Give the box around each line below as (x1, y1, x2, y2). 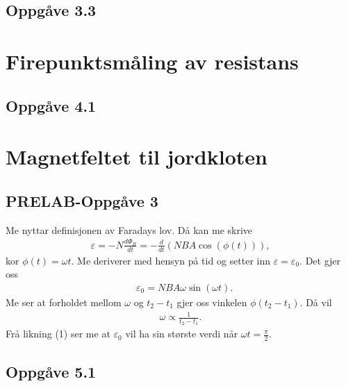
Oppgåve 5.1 (6, 360, 97, 382)
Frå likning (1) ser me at (6, 326, 110, 341)
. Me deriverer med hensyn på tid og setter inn (71, 253, 271, 267)
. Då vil (299, 294, 332, 309)
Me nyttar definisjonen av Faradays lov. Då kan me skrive (6, 222, 253, 237)
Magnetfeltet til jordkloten (6, 142, 267, 171)
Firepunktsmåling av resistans (6, 47, 299, 75)
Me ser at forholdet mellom (6, 294, 122, 309)
